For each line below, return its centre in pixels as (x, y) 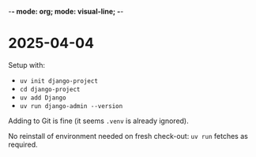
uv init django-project (59, 81)
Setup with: (27, 65)
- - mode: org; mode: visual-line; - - (66, 11)
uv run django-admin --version (71, 106)
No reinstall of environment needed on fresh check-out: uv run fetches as (128, 136)
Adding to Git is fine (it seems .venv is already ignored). (99, 121)
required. (23, 144)
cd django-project (50, 89)
